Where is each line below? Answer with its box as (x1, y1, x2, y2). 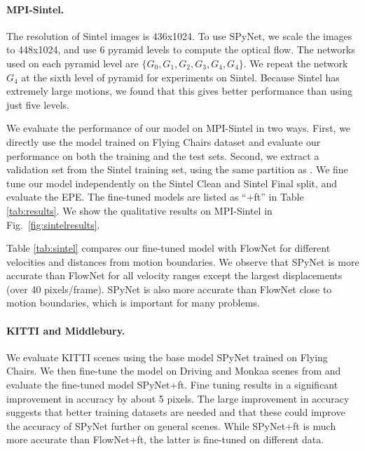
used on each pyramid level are (6, 55, 139, 70)
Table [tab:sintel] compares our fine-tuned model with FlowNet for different (6, 241, 331, 255)
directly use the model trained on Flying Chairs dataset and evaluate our (6, 134, 321, 149)
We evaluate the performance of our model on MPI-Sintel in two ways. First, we (6, 121, 351, 135)
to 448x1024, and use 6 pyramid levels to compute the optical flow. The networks (6, 42, 355, 57)
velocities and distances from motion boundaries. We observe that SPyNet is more (6, 254, 359, 269)
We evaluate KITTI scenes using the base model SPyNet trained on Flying (6, 349, 328, 364)
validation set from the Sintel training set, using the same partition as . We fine (6, 162, 348, 177)
